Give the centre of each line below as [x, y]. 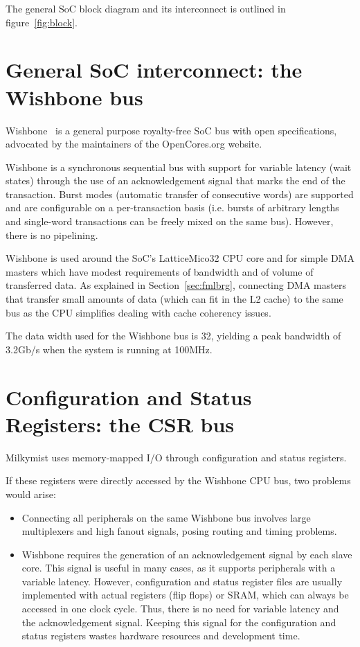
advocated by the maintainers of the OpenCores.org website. [134, 144]
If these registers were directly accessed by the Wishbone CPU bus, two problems [178, 480]
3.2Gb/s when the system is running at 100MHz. [109, 349]
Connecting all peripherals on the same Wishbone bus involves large [166, 517]
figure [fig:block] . [42, 22]
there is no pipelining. [52, 234]
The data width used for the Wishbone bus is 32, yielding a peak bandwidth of [173, 336]
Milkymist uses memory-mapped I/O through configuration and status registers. [176, 457]
